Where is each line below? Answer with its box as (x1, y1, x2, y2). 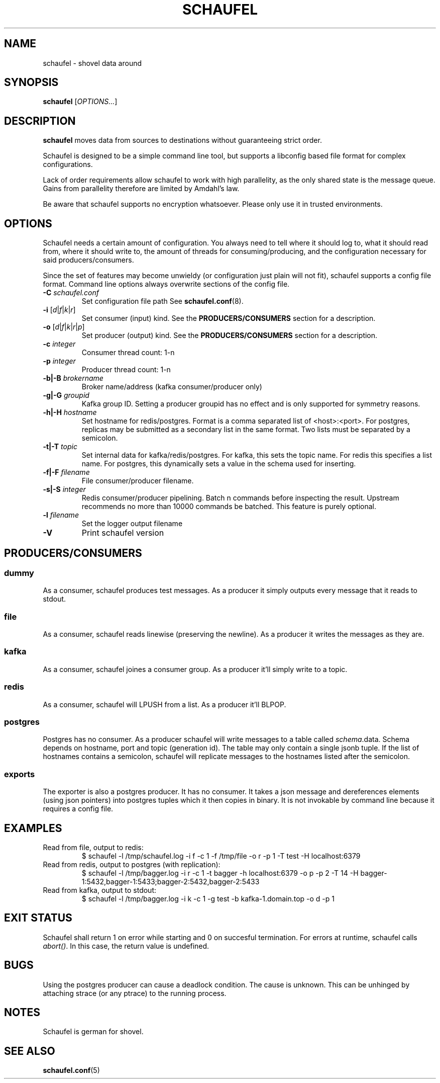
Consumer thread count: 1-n (81, 348, 175, 357)
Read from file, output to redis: (43, 843, 144, 852)
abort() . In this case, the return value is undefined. (43, 941, 209, 950)
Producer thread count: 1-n (81, 365, 171, 374)
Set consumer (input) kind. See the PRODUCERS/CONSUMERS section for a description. (81, 314, 376, 323)
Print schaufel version (81, 528, 164, 538)
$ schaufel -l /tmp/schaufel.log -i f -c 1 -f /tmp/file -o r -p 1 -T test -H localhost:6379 (81, 851, 361, 860)
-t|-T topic (43, 442, 77, 451)
